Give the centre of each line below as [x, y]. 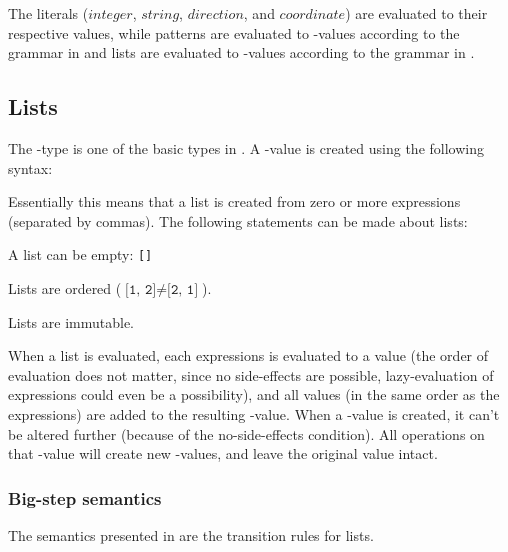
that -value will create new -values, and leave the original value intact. [223, 453]
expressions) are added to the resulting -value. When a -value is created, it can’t [254, 413]
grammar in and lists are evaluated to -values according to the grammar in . [241, 52]
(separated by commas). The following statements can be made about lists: [238, 220]
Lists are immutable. [71, 321]
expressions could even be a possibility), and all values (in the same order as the [254, 394]
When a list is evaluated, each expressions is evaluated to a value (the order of [248, 355]
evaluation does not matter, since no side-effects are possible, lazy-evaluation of [251, 374]
